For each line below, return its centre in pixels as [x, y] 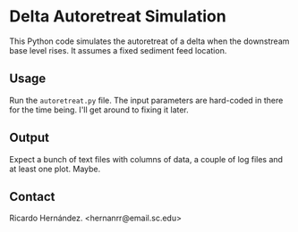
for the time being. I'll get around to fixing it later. [99, 110]
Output [29, 138]
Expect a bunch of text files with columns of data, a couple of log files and [146, 159]
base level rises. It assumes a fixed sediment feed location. [118, 50]
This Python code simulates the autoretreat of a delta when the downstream [149, 41]
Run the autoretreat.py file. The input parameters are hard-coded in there [146, 100]
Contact [32, 197]
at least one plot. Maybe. [55, 169]
